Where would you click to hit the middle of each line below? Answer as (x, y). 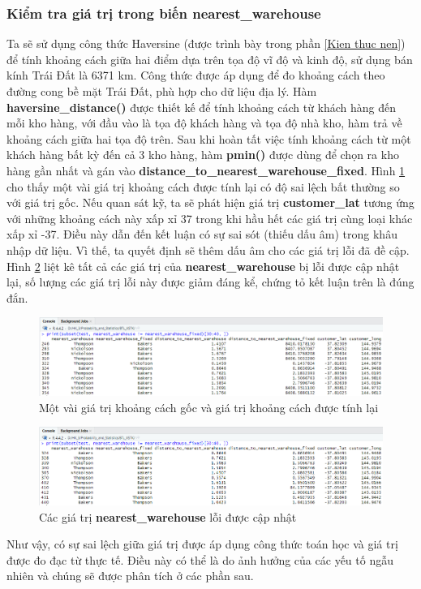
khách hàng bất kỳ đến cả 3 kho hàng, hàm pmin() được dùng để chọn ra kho (203, 155)
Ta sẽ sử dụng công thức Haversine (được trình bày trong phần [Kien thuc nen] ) (206, 43)
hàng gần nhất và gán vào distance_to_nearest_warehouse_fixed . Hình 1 (206, 170)
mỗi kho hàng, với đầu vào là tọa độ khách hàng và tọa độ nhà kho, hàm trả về (204, 123)
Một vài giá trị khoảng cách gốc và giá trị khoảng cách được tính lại (209, 407)
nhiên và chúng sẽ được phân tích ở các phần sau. (130, 576)
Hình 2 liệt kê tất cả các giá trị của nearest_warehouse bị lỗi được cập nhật (203, 266)
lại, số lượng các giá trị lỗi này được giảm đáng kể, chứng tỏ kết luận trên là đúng (210, 282)
